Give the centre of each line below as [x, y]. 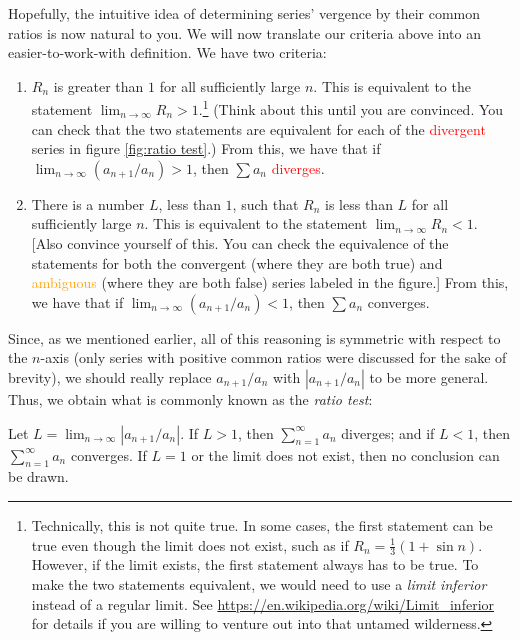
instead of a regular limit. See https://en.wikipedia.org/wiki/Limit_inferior [263, 603]
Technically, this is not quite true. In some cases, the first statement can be [262, 524]
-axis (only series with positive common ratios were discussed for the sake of [273, 357]
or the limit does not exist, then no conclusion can [345, 454]
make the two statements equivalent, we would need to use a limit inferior [259, 583]
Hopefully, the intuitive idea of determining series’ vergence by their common [244, 13]
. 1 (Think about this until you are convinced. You [351, 108]
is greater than [98, 85]
